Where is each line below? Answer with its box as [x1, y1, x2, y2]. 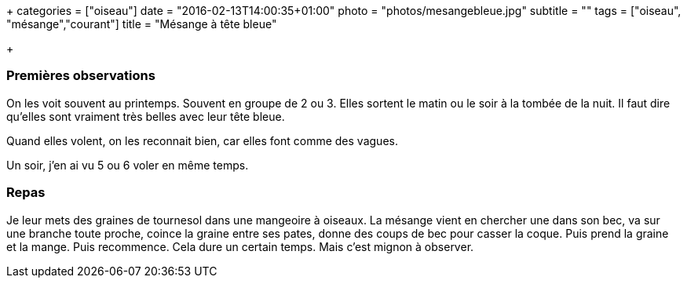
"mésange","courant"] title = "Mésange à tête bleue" [6, 17, 277, 31]
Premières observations [6, 67, 155, 84]
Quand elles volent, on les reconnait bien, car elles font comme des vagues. [6, 133, 398, 147]
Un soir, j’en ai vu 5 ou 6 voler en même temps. [6, 158, 249, 172]
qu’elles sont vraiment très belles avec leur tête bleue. [6, 109, 285, 123]
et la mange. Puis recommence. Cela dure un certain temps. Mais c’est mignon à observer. [6, 239, 474, 253]
